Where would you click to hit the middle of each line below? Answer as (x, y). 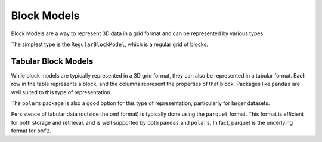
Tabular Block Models (52, 61)
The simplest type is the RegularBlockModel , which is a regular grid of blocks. (110, 44)
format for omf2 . (31, 131)
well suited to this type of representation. (61, 92)
